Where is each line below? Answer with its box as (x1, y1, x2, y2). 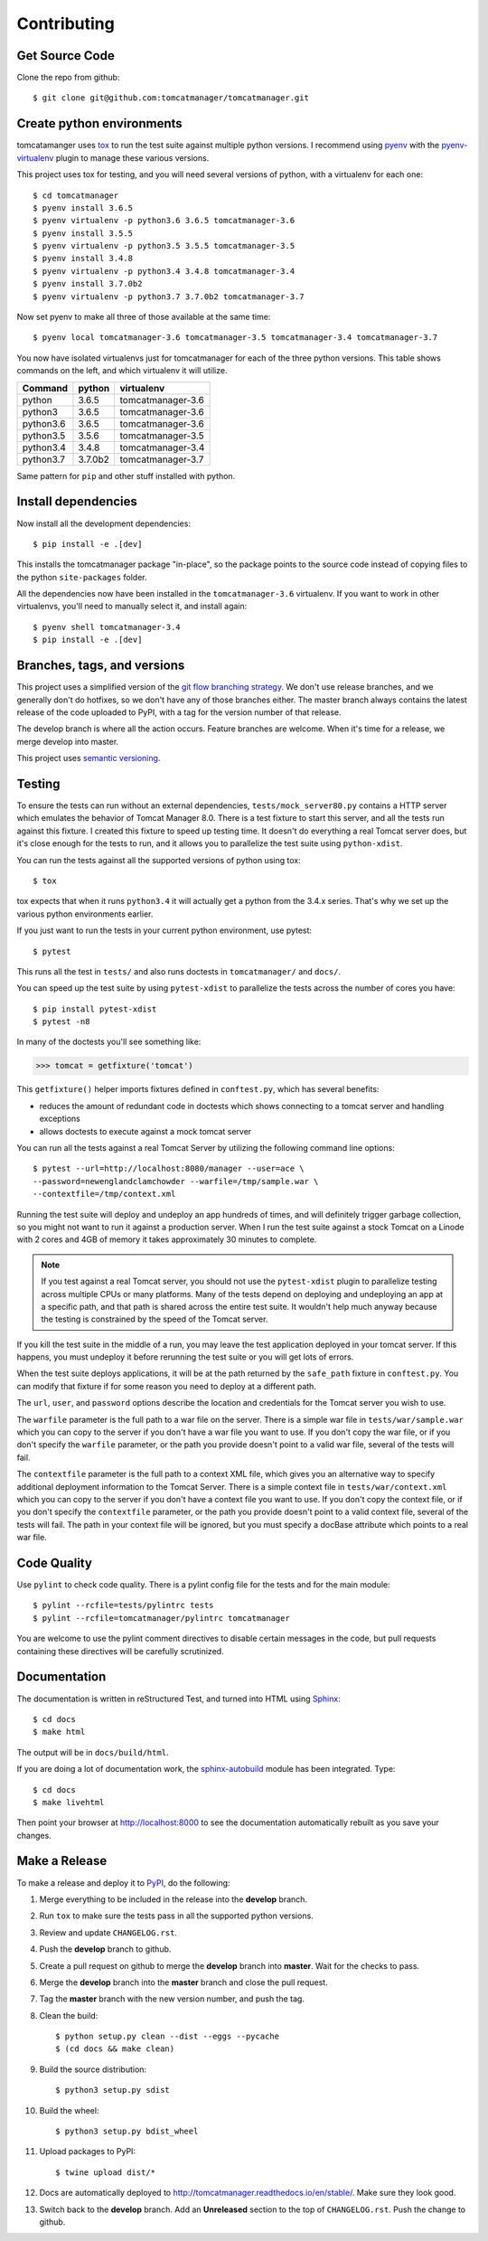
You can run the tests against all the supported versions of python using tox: (16, 854, 302, 865)
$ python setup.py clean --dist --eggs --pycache (55, 2031, 280, 2042)
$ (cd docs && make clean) (55, 2044, 175, 2054)
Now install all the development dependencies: (16, 518, 192, 529)
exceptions (39, 1113, 80, 1125)
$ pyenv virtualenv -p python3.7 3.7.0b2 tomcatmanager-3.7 (33, 291, 305, 302)
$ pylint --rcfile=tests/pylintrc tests (33, 1600, 214, 1611)
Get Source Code (16, 48, 115, 63)
